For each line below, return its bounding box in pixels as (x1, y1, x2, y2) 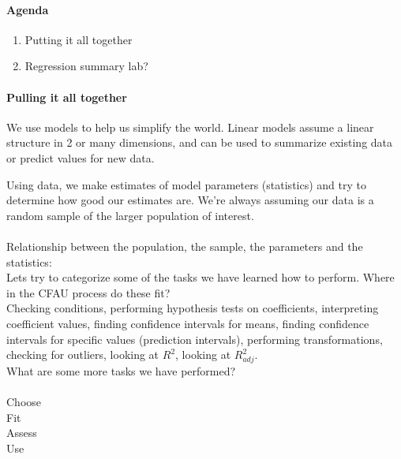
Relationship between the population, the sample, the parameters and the (6, 237, 363, 254)
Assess (6, 424, 37, 441)
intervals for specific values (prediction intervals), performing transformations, (6, 330, 383, 347)
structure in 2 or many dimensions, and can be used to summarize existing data (6, 134, 393, 151)
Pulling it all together (6, 88, 127, 105)
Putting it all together (24, 31, 133, 47)
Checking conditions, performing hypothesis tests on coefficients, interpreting (6, 300, 379, 316)
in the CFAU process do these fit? (6, 284, 171, 300)
